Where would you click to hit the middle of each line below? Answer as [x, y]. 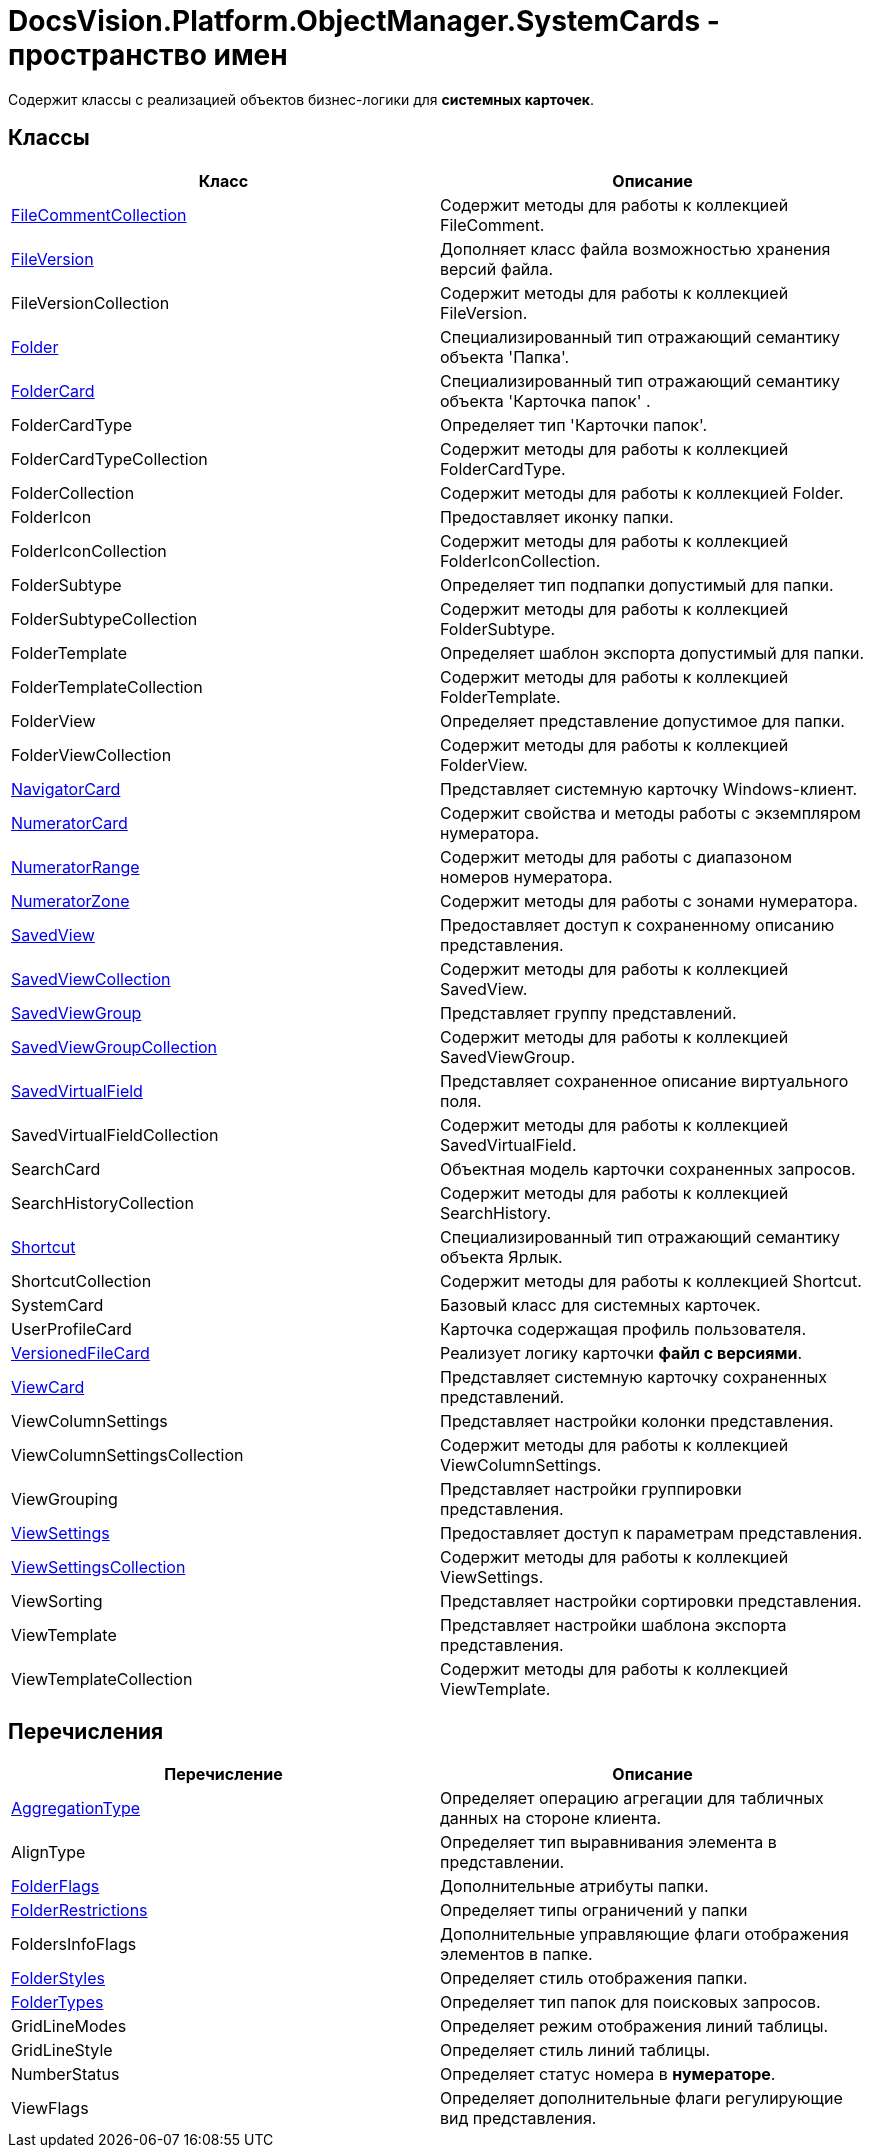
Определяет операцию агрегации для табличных [632, 1798]
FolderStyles [58, 1978]
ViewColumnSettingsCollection [127, 1454]
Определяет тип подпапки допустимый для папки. [637, 584]
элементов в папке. [516, 1954]
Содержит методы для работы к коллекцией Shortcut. [651, 1280]
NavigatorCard [66, 788]
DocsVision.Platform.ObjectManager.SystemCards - [364, 21]
